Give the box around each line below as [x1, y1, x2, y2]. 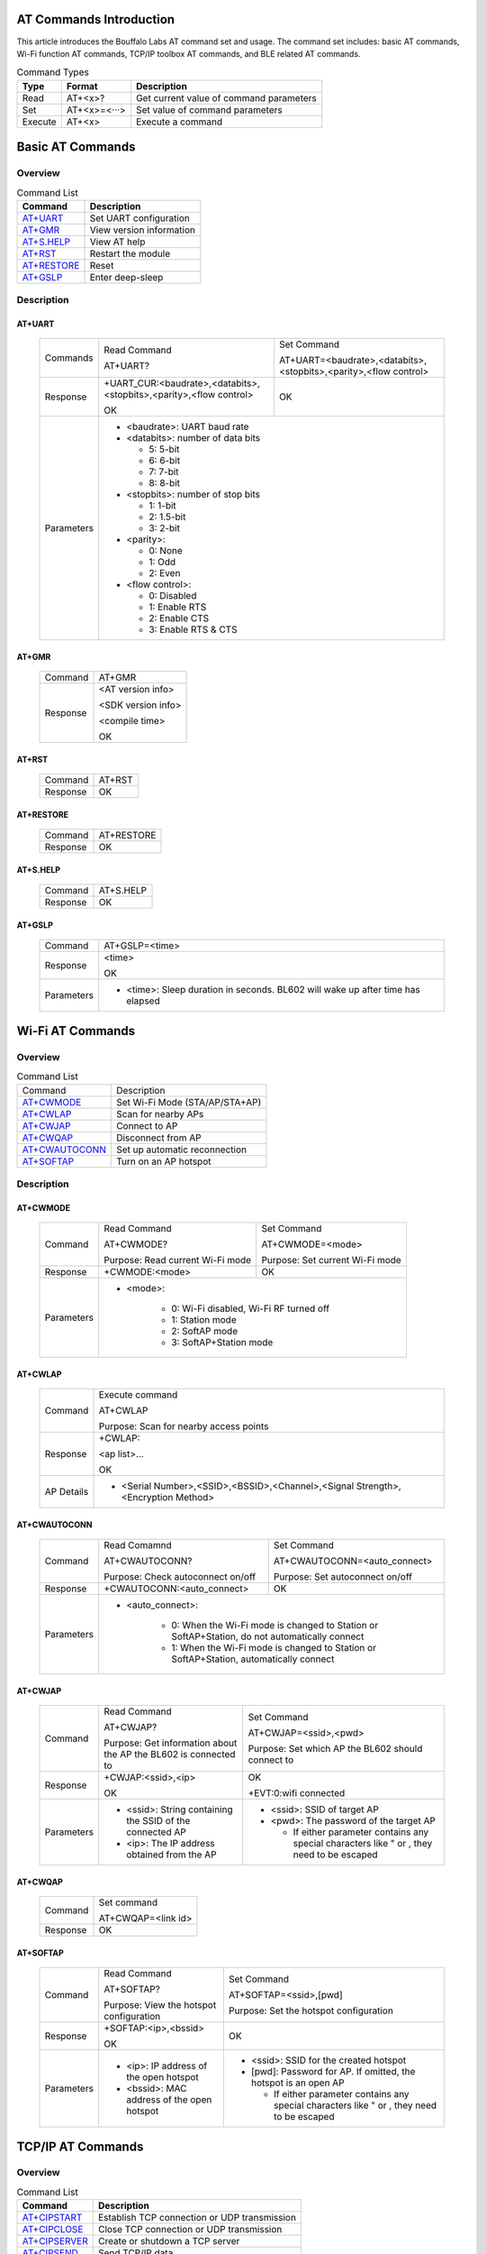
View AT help [89, 235, 146, 248]
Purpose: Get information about [103, 1736, 238, 1749]
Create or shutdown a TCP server [97, 2235, 240, 2248]
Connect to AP [115, 1119, 178, 1132]
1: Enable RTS [148, 600, 207, 613]
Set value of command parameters [135, 104, 283, 116]
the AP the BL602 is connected [103, 1748, 236, 1761]
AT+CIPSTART [22, 2212, 83, 2224]
